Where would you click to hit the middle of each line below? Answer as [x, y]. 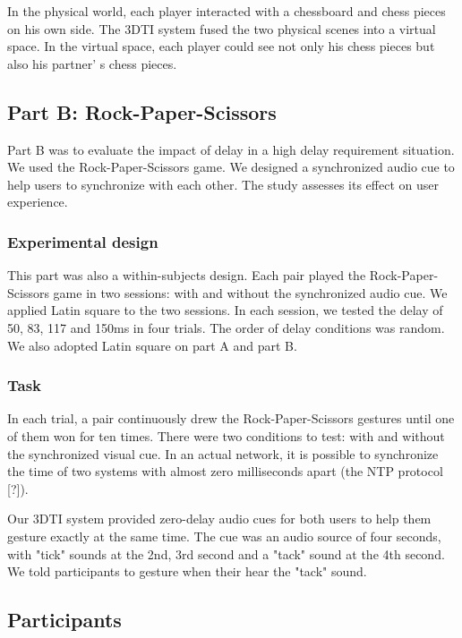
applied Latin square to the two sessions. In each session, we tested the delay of [225, 310]
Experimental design [83, 241]
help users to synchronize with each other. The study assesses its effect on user [223, 184]
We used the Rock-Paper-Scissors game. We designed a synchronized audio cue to [231, 167]
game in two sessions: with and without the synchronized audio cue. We [250, 292]
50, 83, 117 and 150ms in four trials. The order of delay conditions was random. [226, 327]
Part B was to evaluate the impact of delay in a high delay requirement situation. [231, 149]
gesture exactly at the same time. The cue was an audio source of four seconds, [224, 536]
